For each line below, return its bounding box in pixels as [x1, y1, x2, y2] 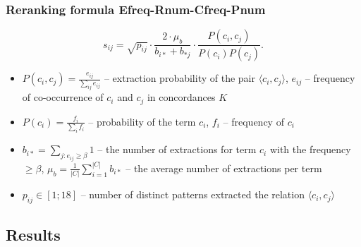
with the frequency [269, 142, 351, 157]
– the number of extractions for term [97, 142, 257, 157]
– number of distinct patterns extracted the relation [80, 187, 305, 202]
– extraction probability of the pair [104, 71, 255, 85]
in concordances [147, 90, 216, 104]
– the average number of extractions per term [126, 160, 322, 175]
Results [6, 224, 61, 246]
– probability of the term [88, 114, 196, 128]
